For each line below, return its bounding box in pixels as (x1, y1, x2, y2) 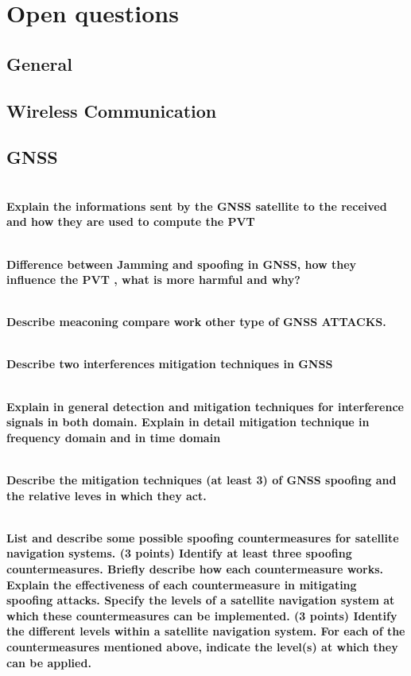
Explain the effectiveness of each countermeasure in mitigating (6, 576, 357, 592)
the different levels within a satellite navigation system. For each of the (6, 623, 405, 639)
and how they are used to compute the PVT (6, 213, 255, 230)
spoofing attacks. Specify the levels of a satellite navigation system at (6, 592, 395, 608)
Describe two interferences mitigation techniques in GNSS (6, 355, 333, 372)
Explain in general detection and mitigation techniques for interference (6, 398, 404, 414)
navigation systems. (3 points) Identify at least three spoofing (6, 545, 352, 561)
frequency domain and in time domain (6, 429, 221, 445)
